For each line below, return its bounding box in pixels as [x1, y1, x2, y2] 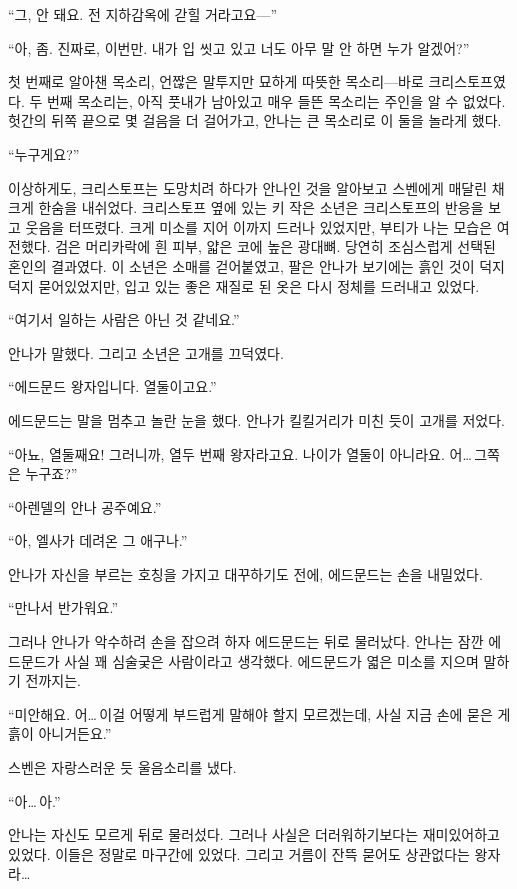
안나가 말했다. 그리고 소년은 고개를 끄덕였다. [8, 342, 284, 363]
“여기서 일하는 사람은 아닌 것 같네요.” [8, 309, 240, 330]
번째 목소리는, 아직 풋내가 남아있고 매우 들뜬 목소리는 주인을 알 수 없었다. [46, 90, 506, 111]
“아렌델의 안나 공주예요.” [8, 496, 162, 517]
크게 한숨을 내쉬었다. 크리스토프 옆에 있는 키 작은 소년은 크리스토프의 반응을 [8, 197, 484, 218]
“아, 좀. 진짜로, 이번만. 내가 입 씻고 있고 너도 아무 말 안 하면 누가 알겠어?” [8, 37, 470, 58]
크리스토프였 [428, 71, 506, 92]
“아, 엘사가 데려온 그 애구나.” [8, 530, 188, 551]
